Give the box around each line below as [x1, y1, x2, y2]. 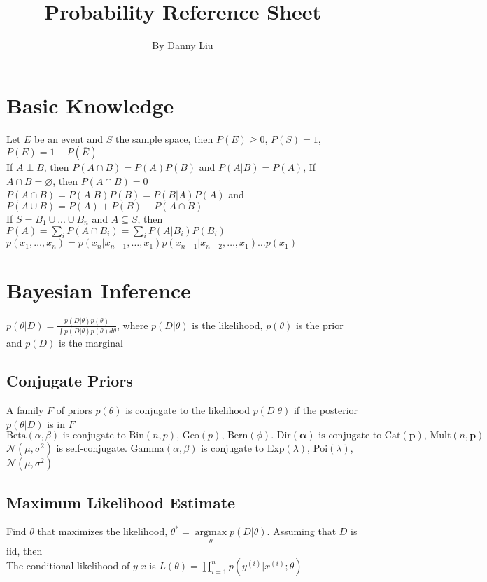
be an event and [34, 131, 104, 146]
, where [117, 317, 148, 332]
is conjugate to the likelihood [125, 402, 250, 417]
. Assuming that [267, 524, 337, 539]
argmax [195, 527, 227, 538]
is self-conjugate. [56, 441, 127, 455]
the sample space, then [115, 131, 213, 146]
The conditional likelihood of [6, 558, 130, 573]
